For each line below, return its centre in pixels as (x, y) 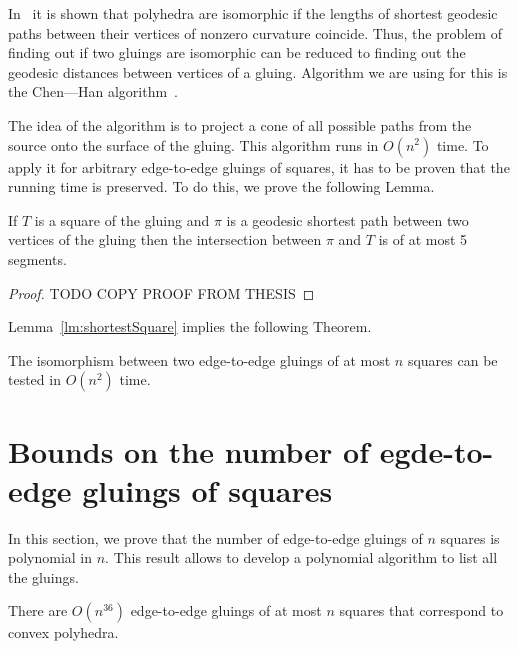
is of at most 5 (423, 239)
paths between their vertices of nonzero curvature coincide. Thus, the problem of (255, 32)
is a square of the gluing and (122, 219)
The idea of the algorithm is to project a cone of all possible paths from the (240, 124)
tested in (34, 379)
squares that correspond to (421, 610)
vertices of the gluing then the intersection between (165, 239)
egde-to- (436, 450)
